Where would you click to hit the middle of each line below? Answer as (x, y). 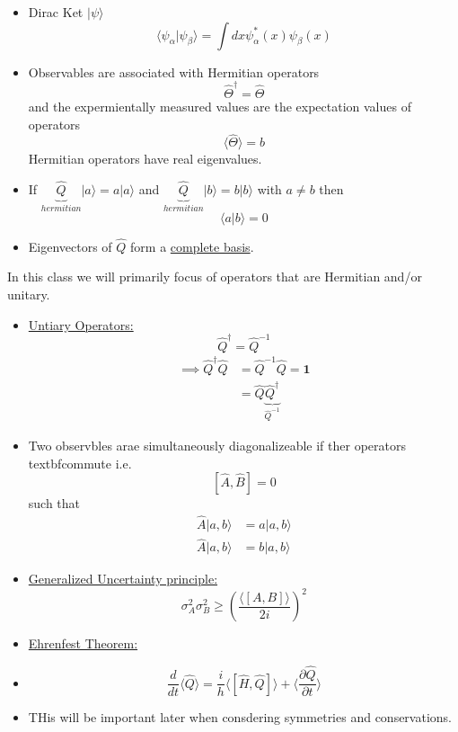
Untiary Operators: (81, 324)
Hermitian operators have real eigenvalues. (145, 159)
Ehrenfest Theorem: (83, 643)
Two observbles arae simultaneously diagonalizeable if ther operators (217, 445)
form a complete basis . (192, 246)
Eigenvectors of (70, 246)
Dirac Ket (56, 12)
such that (54, 503)
